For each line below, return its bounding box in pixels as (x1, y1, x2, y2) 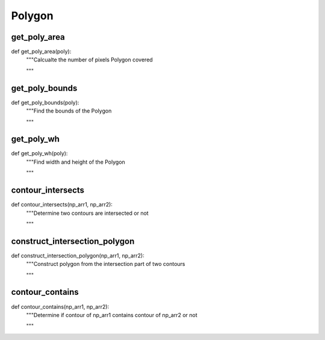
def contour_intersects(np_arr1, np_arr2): (11, 201, 113, 208)
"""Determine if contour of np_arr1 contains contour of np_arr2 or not (26, 311, 198, 318)
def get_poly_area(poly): (11, 48, 72, 55)
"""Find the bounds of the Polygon (26, 107, 112, 114)
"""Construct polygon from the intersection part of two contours (26, 261, 185, 268)
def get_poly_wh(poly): (11, 150, 68, 157)
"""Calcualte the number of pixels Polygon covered (26, 56, 153, 63)
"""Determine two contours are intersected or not (26, 209, 149, 217)
